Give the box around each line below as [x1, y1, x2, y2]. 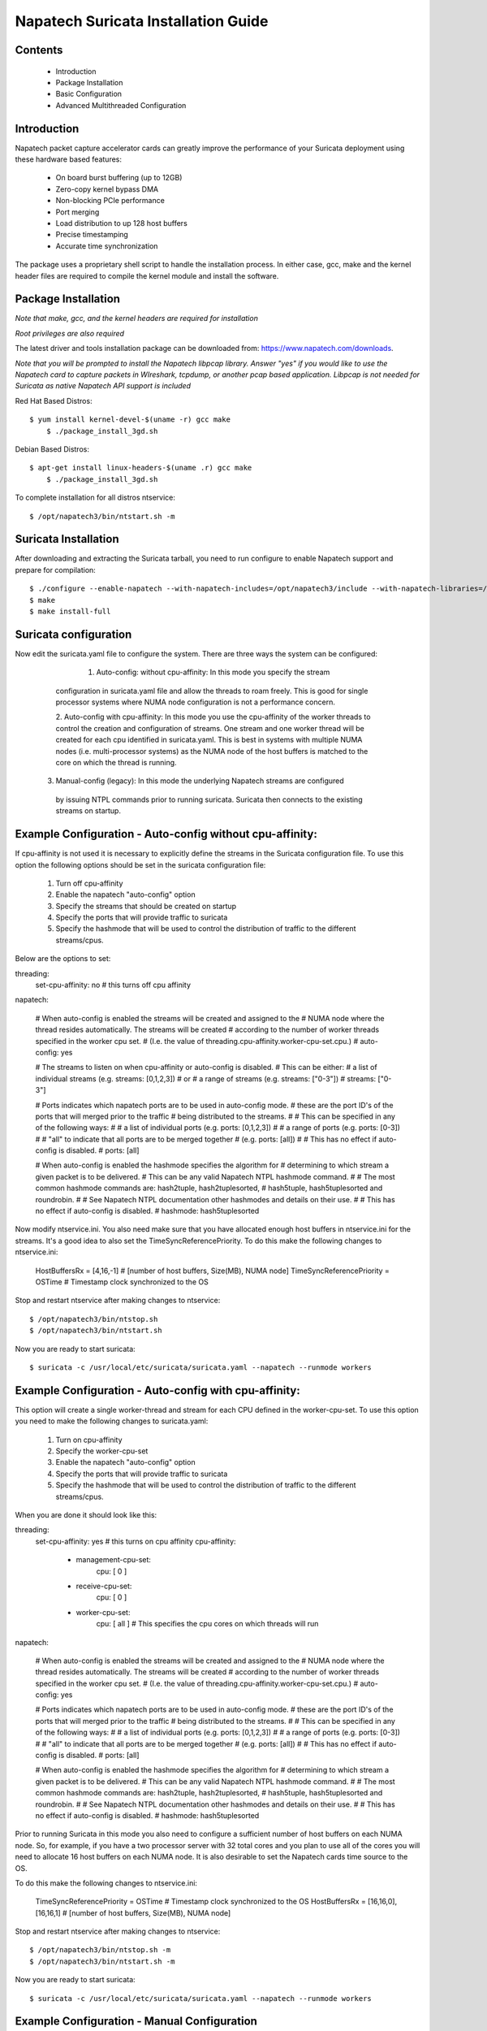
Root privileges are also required [15, 328, 125, 338]
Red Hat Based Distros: [15, 396, 93, 405]
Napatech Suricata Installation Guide [15, 12, 269, 30]
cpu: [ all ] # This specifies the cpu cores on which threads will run [96, 1619, 319, 1629]
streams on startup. [55, 806, 122, 816]
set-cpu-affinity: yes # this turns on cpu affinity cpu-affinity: [35, 1536, 236, 1546]
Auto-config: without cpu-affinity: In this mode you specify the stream [96, 667, 330, 678]
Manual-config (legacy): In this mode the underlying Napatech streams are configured [55, 776, 344, 786]
